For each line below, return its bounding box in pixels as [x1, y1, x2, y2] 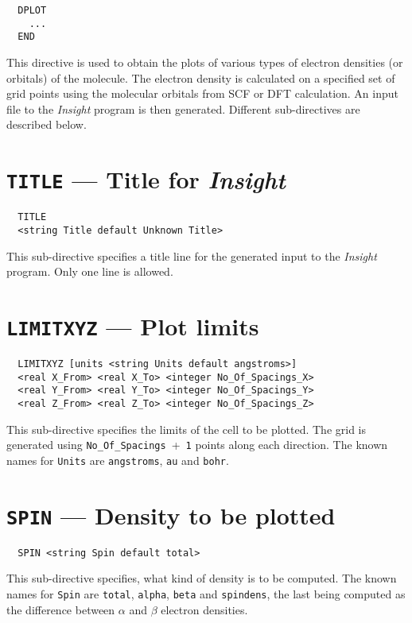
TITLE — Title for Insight [6, 163, 286, 196]
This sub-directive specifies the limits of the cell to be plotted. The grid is [6, 420, 367, 437]
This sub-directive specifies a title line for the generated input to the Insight [6, 247, 377, 264]
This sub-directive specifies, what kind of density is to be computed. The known [6, 570, 397, 586]
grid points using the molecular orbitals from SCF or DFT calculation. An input [6, 85, 399, 102]
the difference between [6, 601, 115, 617]
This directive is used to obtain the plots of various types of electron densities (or [6, 53, 403, 70]
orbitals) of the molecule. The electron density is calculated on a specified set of [6, 69, 395, 86]
